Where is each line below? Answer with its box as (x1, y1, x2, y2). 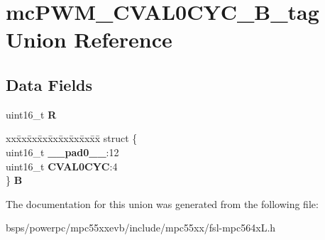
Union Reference (6, 25, 172, 54)
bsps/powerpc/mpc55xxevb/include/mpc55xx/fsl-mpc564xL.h (6, 220, 276, 235)
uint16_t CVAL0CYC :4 (6, 158, 118, 173)
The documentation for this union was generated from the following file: (6, 196, 319, 211)
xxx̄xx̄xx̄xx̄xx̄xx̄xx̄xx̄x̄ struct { (6, 131, 138, 146)
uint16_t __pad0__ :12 (6, 144, 119, 159)
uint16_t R (6, 107, 57, 121)
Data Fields (6, 73, 93, 95)
